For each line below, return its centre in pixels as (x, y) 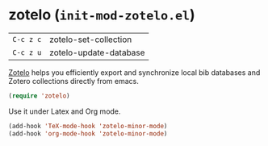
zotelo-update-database (97, 52)
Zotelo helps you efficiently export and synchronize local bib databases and (134, 72)
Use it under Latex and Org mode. (65, 111)
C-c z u (27, 52)
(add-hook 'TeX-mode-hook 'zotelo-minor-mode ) (88, 126)
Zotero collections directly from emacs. (74, 81)
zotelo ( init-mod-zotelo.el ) (102, 15)
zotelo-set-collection (91, 40)
